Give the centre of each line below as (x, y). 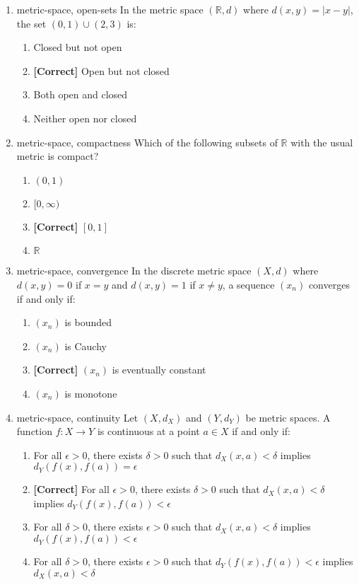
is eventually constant (159, 370)
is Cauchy (86, 346)
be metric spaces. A (288, 417)
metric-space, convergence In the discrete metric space (134, 271)
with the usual (322, 142)
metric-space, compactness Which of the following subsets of (147, 142)
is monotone (91, 393)
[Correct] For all (71, 489)
